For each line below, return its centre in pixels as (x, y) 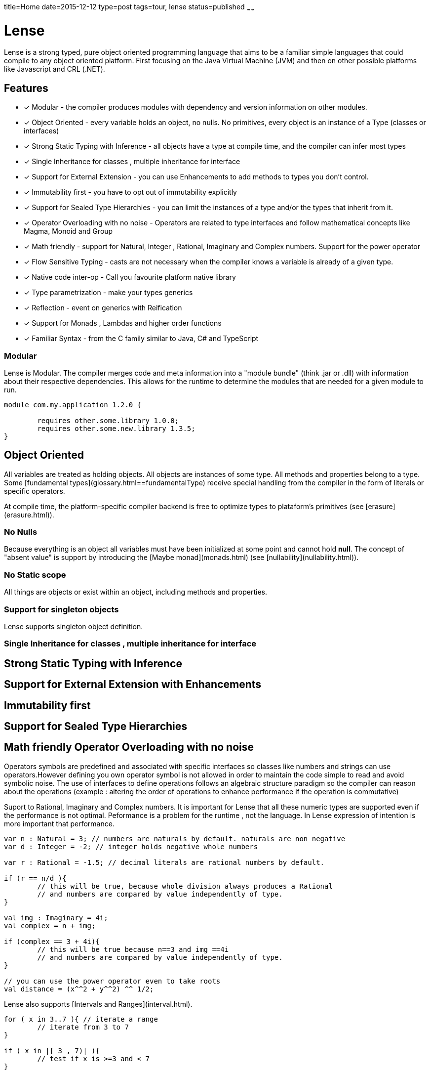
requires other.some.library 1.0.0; (108, 420)
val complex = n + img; (50, 925)
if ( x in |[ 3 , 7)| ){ (52, 1051)
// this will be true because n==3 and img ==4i (133, 949)
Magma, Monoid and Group (68, 231)
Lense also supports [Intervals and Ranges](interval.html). (98, 1004)
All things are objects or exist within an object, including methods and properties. (136, 592)
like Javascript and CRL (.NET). (55, 69)
